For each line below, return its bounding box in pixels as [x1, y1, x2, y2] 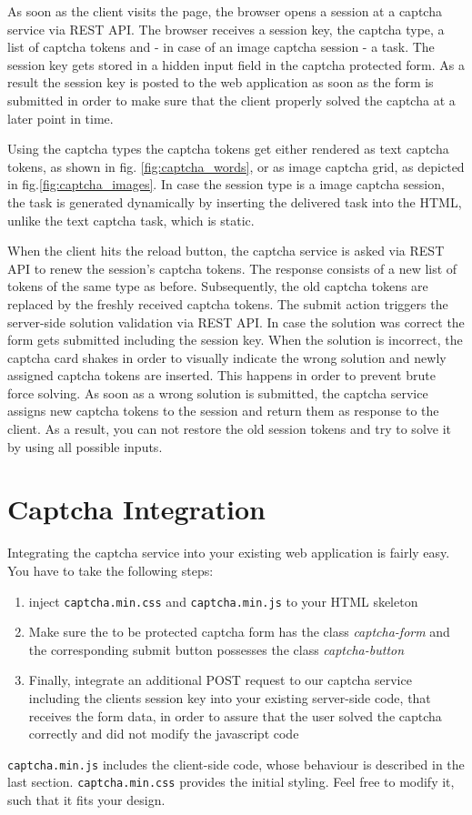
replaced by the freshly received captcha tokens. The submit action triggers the [7, 294, 448, 313]
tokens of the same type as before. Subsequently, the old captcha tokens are [7, 277, 428, 296]
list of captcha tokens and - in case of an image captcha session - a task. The [7, 37, 435, 56]
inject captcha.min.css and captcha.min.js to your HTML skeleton [28, 591, 418, 610]
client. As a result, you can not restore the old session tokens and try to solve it [7, 419, 451, 438]
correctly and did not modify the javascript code [28, 724, 299, 743]
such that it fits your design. [7, 790, 166, 810]
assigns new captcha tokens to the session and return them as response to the [7, 401, 439, 420]
